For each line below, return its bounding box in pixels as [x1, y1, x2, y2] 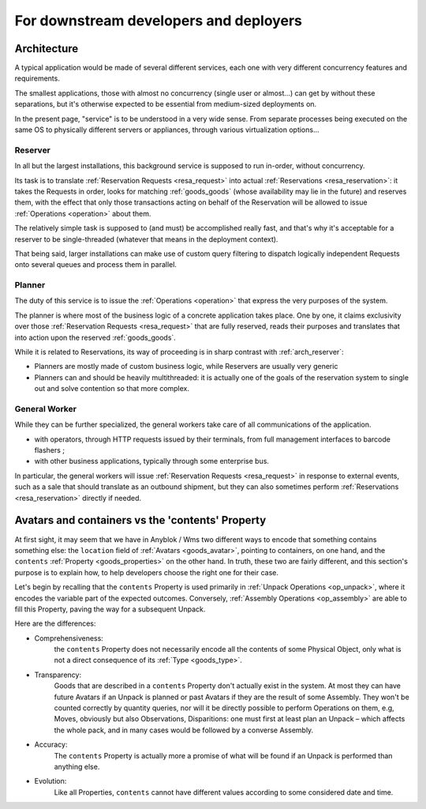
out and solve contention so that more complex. [34, 384, 189, 393]
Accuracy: [34, 739, 68, 750]
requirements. [14, 73, 61, 83]
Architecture [14, 42, 79, 55]
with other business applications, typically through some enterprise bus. [34, 457, 270, 466]
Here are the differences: [14, 619, 96, 628]
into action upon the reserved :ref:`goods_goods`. [14, 333, 177, 342]
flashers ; [34, 446, 65, 455]
